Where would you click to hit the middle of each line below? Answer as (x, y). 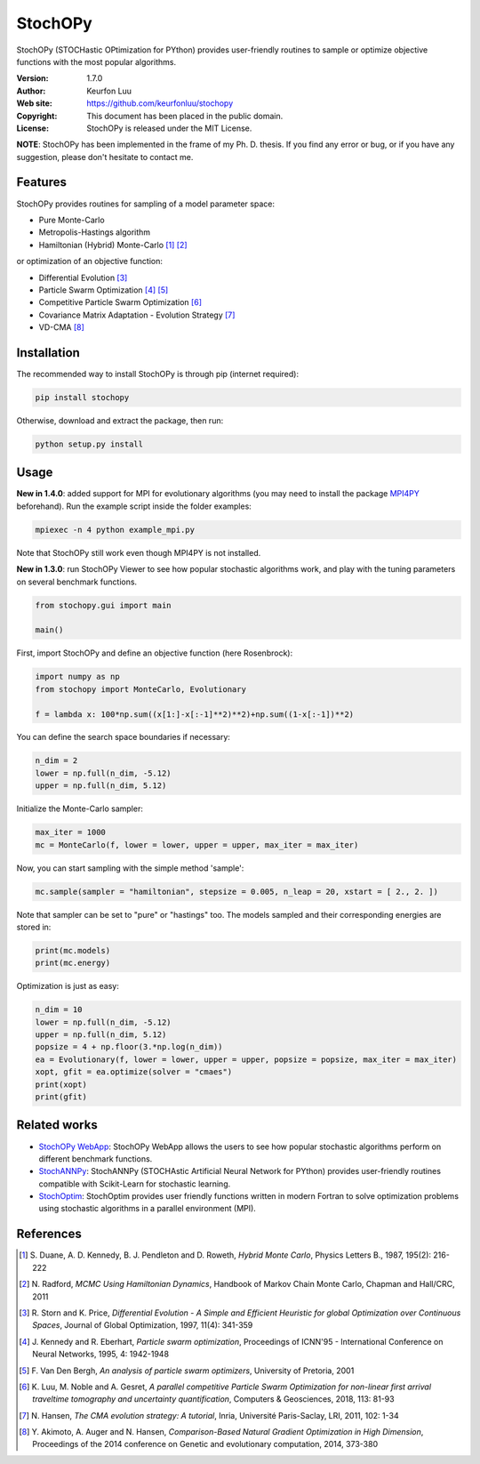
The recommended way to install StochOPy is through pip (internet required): (158, 374)
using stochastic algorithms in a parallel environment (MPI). (148, 1209)
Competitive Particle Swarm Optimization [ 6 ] (120, 302)
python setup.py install (89, 444)
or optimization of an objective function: (90, 261)
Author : (31, 91)
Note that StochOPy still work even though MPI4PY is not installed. (139, 552)
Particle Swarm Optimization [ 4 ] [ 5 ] (104, 290)
